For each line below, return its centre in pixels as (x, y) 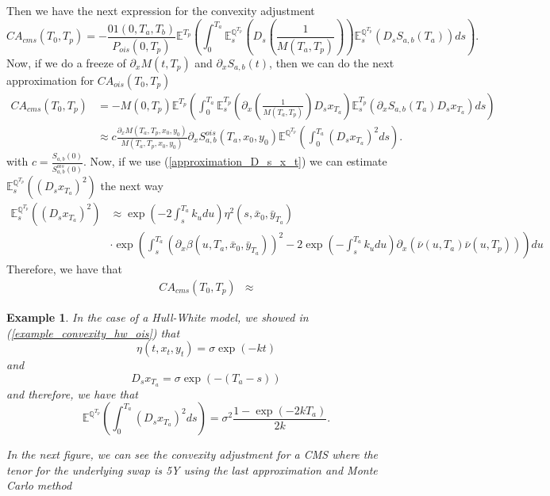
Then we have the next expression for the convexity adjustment (161, 10)
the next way (132, 186)
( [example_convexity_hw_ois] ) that (93, 332)
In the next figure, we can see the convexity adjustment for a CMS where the (192, 454)
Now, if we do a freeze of (66, 62)
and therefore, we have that (73, 393)
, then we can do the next (332, 62)
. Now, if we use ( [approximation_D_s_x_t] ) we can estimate (235, 161)
